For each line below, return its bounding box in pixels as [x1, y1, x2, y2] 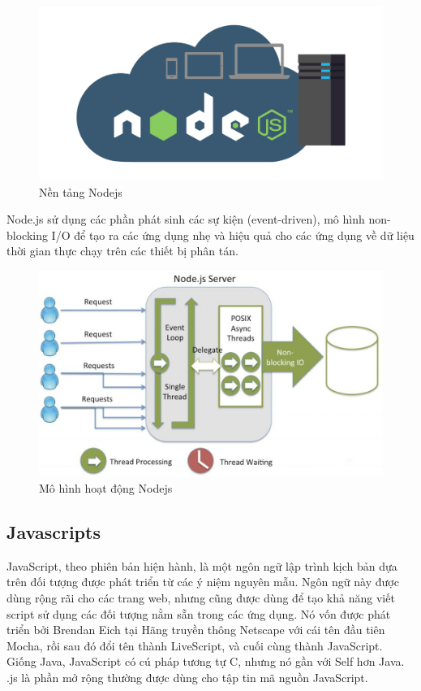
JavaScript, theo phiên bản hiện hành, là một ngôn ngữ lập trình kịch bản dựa [6, 557, 397, 574]
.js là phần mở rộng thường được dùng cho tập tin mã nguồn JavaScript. [6, 668, 368, 685]
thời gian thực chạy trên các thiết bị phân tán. [6, 242, 238, 259]
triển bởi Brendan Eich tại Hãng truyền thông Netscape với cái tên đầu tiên [6, 621, 385, 638]
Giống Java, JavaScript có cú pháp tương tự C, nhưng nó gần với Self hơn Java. [6, 653, 405, 670]
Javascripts [6, 519, 101, 545]
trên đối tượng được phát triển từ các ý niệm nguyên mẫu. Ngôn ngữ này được [6, 573, 399, 590]
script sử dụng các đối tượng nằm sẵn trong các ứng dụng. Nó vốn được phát [6, 605, 391, 622]
